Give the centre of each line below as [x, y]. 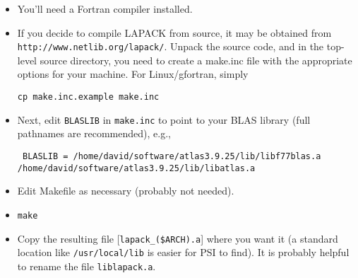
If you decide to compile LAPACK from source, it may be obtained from [174, 32]
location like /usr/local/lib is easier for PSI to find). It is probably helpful [183, 252]
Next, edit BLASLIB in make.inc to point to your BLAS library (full [164, 119]
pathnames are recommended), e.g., [94, 133]
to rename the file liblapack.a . [86, 266]
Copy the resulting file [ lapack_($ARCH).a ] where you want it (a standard [178, 238]
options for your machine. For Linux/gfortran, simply [133, 74]
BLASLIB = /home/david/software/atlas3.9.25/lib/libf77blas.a [172, 156]
